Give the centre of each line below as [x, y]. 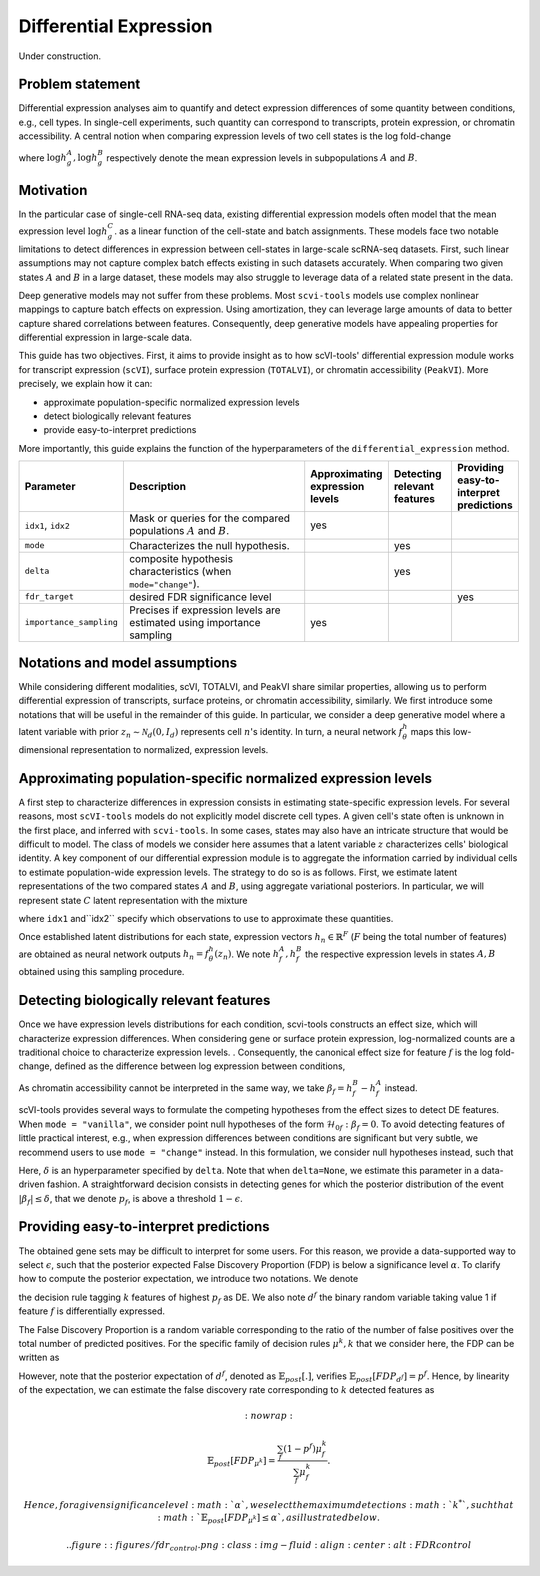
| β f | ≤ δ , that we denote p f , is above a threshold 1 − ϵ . [131, 1199]
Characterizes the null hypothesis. [209, 545]
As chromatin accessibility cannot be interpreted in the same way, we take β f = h [185, 1088]
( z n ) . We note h [247, 955]
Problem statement [79, 84]
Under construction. [60, 56]
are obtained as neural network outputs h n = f [113, 955]
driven [31, 1184]
